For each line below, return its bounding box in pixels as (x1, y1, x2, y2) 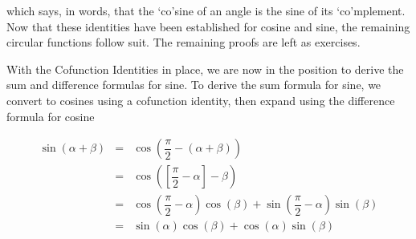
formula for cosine (6, 107, 95, 124)
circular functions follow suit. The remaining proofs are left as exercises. (6, 34, 361, 51)
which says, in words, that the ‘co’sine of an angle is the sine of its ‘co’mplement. (6, 2, 406, 18)
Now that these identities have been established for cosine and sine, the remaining (6, 18, 410, 34)
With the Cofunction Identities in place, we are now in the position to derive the (6, 60, 404, 77)
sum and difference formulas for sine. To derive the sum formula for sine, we (6, 76, 381, 93)
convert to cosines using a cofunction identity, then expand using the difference (6, 91, 395, 108)
